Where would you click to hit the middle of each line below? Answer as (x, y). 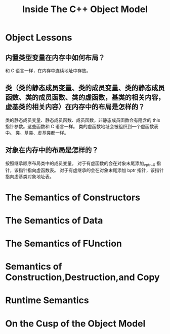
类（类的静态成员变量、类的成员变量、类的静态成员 (85, 88)
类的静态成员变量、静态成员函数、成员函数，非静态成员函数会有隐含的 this (83, 120)
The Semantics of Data (54, 220)
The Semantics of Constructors (73, 197)
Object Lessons (39, 38)
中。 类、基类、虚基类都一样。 (37, 133)
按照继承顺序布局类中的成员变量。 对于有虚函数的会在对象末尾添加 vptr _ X (80, 164)
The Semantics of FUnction (64, 243)
